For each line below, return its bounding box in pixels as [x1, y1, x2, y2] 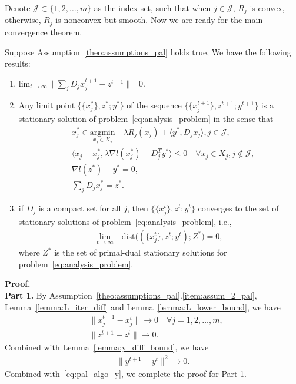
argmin [89, 128, 115, 137]
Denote [5, 2, 31, 14]
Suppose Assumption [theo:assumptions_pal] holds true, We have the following [5, 45, 291, 58]
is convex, [250, 2, 285, 14]
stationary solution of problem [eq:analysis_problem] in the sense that [18, 112, 274, 124]
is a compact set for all [38, 202, 121, 214]
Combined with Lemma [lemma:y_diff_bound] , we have [5, 341, 209, 353]
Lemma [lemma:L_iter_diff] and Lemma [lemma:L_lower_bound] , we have [5, 300, 281, 313]
